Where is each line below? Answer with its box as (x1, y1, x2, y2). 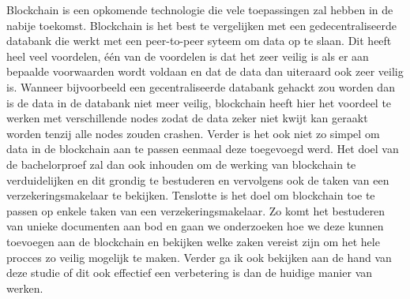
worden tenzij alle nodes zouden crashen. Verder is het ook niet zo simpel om (6, 125, 380, 141)
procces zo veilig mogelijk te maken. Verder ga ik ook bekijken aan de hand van (6, 249, 392, 265)
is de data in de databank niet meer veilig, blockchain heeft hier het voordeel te (6, 94, 392, 110)
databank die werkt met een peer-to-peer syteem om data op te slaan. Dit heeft (6, 32, 392, 49)
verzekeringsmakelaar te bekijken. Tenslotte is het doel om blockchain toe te (6, 187, 375, 204)
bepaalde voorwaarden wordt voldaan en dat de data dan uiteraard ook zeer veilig (6, 63, 404, 80)
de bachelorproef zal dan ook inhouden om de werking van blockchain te (6, 155, 356, 172)
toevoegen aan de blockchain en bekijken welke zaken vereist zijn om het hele (6, 233, 380, 249)
